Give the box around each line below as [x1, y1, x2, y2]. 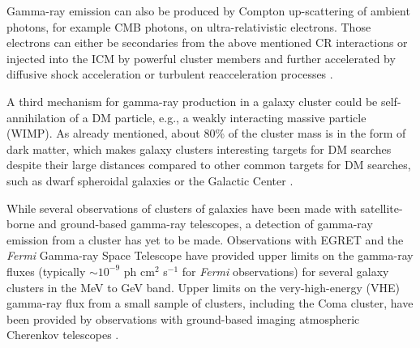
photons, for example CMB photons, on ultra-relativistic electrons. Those [6, 18, 371, 35]
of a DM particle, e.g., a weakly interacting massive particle [69, 108, 366, 125]
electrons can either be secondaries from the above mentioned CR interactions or [6, 34, 408, 51]
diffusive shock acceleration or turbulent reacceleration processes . [6, 66, 333, 83]
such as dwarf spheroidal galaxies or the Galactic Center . [6, 172, 294, 189]
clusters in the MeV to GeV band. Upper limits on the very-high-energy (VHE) [6, 278, 400, 295]
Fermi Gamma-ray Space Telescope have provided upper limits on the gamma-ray [6, 247, 414, 264]
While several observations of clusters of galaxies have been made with [6, 199, 357, 216]
